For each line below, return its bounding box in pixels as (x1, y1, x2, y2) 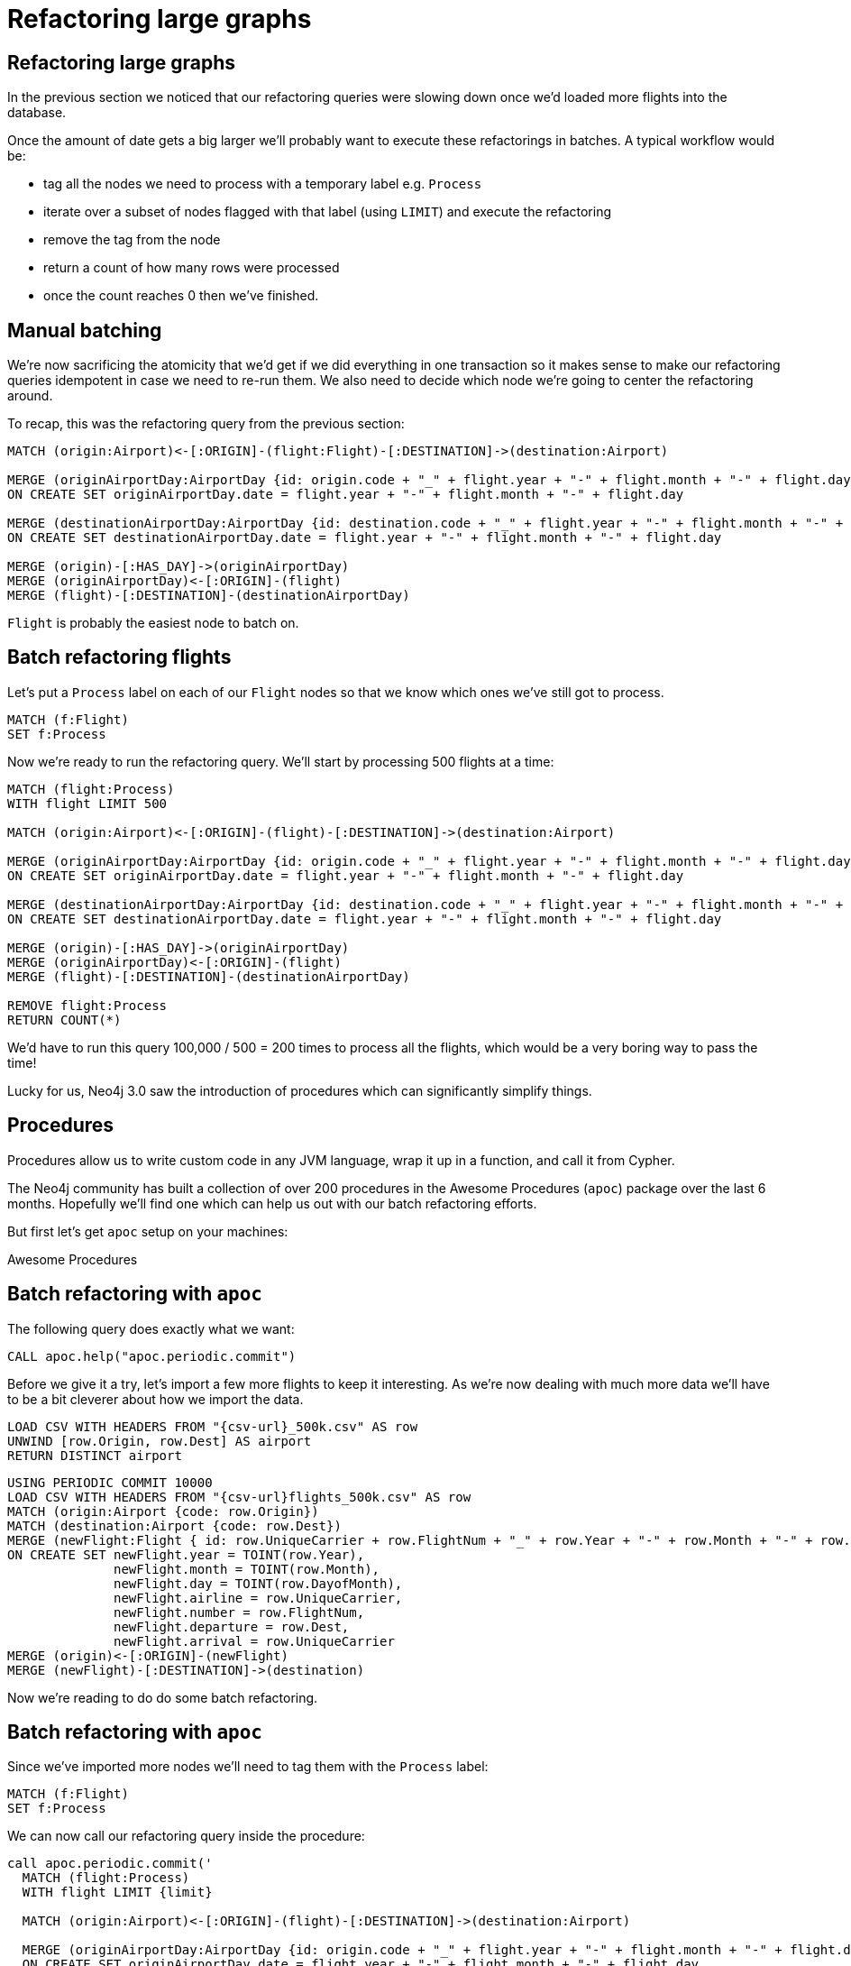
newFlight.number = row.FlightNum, (114, 1604, 365, 1620)
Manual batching (7, 318, 162, 342)
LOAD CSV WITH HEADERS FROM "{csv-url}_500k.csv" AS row (7, 1419, 418, 1434)
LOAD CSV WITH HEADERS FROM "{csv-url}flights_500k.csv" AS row (7, 1489, 471, 1504)
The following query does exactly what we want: (7, 1320, 295, 1337)
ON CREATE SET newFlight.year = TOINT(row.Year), (7, 1547, 365, 1562)
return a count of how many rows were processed (43, 260, 340, 276)
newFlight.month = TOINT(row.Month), (114, 1561, 380, 1576)
